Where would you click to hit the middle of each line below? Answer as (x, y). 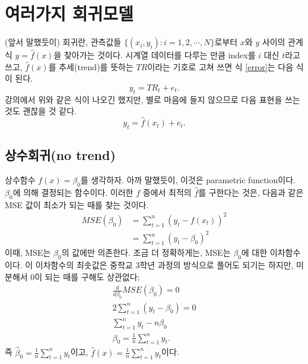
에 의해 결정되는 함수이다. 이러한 (73, 192)
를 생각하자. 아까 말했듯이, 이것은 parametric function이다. (188, 180)
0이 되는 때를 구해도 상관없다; (85, 276)
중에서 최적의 (167, 192)
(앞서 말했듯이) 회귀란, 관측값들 (63, 42)
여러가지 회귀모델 (69, 13)
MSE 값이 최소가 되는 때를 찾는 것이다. (77, 204)
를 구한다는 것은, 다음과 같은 (251, 192)
